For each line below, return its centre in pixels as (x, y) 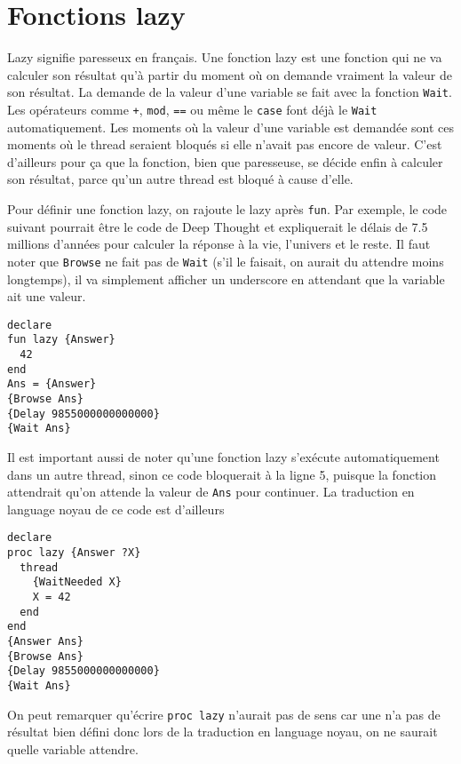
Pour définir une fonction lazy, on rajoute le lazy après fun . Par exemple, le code (227, 209)
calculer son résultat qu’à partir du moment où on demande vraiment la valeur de (230, 74)
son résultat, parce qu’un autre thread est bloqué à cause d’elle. (180, 179)
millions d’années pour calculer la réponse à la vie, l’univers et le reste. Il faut (219, 244)
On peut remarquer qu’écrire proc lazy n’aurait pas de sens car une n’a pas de (224, 714)
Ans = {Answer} (52, 384)
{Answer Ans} (45, 641)
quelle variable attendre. (73, 748)
